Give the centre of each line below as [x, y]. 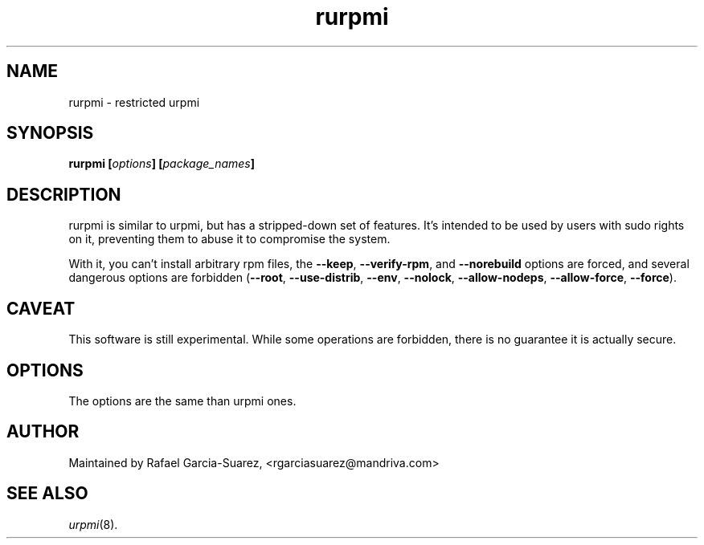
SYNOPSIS [50, 133]
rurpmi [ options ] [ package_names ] [162, 164]
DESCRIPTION [64, 194]
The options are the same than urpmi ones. [182, 401]
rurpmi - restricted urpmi [134, 102]
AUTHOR [43, 432]
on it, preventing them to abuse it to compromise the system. [229, 239]
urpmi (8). [93, 524]
